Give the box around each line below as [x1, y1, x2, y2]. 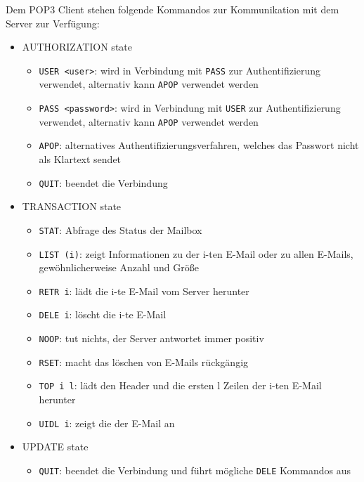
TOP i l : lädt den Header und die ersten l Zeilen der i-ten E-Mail [39, 378, 322, 393]
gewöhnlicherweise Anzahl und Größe [39, 260, 199, 275]
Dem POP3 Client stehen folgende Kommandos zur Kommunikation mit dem [6, 2, 339, 16]
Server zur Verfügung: [6, 15, 100, 30]
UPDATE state [22, 439, 89, 454]
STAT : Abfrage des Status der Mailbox [39, 222, 202, 237]
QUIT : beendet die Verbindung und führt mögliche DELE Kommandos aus [39, 462, 351, 477]
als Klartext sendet [39, 152, 122, 167]
